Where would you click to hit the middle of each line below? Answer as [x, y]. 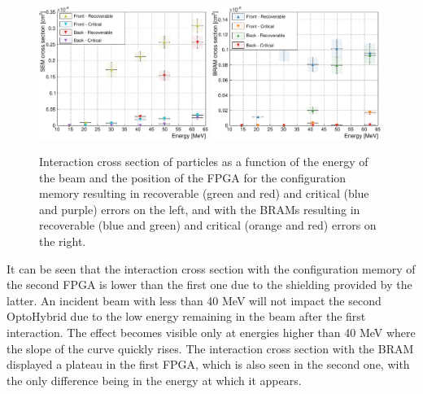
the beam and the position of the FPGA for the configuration [193, 177]
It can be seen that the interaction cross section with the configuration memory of [211, 268]
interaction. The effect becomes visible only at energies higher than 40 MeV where [211, 333]
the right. [63, 241]
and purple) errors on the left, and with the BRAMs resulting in [200, 209]
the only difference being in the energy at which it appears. [154, 380]
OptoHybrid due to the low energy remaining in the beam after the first [186, 316]
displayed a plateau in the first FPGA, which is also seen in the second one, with [208, 364]
